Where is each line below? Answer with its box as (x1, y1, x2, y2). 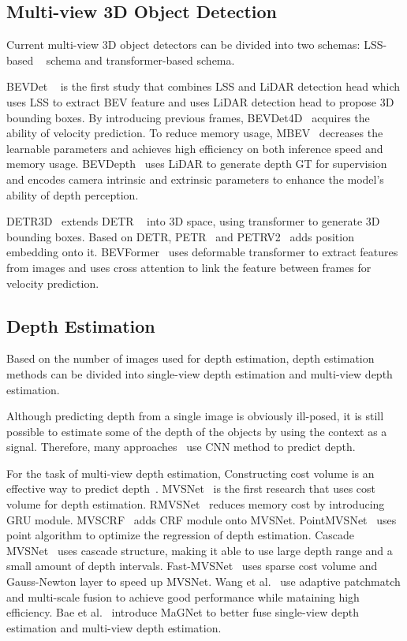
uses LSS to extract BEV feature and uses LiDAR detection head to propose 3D (6, 93, 394, 110)
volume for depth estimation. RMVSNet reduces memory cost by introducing (6, 496, 385, 512)
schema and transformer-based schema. (46, 51, 235, 68)
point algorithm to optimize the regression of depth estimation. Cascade (6, 527, 355, 543)
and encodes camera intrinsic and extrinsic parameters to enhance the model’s (6, 170, 384, 187)
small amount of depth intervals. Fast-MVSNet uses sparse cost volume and (6, 557, 378, 574)
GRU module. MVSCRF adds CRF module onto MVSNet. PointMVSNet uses (6, 511, 397, 527)
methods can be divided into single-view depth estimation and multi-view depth (6, 365, 393, 382)
